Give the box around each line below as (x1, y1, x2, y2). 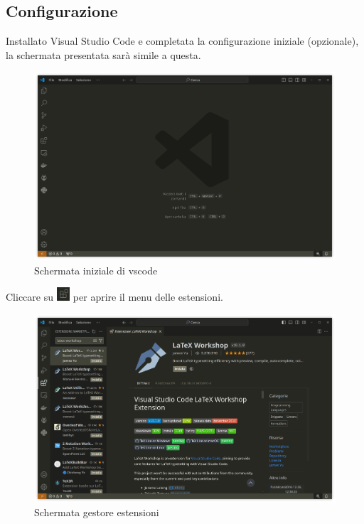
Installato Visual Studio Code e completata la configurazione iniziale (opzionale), (6, 33, 359, 48)
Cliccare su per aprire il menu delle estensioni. (6, 289, 223, 304)
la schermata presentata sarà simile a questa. (6, 47, 201, 62)
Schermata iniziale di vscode (34, 262, 158, 277)
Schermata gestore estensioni (34, 505, 159, 520)
